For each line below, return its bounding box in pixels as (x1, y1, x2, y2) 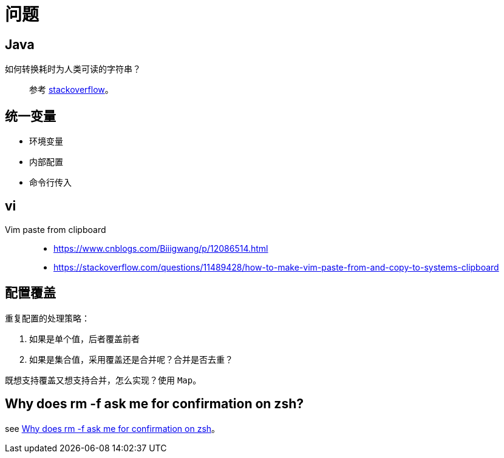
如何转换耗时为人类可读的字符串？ (5, 64, 141, 75)
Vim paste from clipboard (5, 224, 106, 235)
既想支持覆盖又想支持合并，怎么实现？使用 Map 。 (5, 374, 202, 385)
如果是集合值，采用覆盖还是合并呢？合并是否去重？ (29, 354, 233, 365)
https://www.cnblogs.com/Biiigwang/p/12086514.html (53, 243, 268, 254)
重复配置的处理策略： (5, 312, 90, 323)
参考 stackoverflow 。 (29, 84, 114, 95)
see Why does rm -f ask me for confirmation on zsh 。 (5, 423, 220, 434)
